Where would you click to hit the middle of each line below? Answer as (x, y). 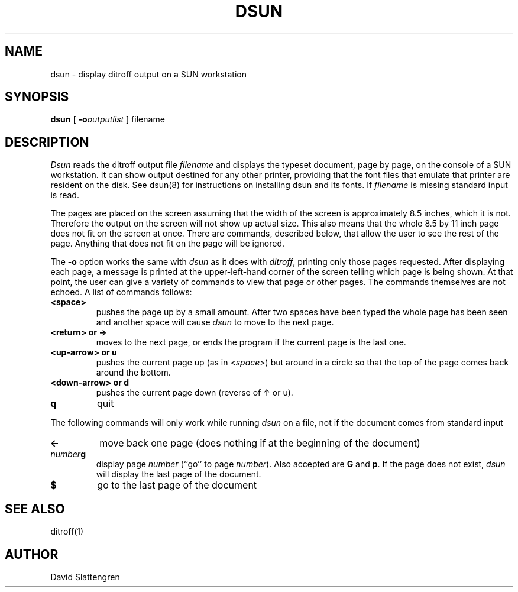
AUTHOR (32, 554)
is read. (65, 195)
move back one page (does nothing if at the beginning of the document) (260, 443)
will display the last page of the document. (179, 474)
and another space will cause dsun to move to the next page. (215, 322)
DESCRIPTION (47, 142)
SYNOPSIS (37, 97)
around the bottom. (133, 373)
